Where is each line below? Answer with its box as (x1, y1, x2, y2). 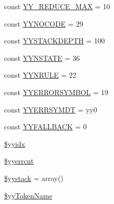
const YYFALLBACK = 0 (4, 121, 87, 132)
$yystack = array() (4, 172, 64, 183)
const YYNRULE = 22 (4, 70, 77, 80)
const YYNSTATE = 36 (4, 52, 80, 63)
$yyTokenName (4, 190, 53, 200)
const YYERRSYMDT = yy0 (4, 104, 97, 115)
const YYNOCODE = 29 (4, 18, 83, 29)
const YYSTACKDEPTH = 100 (4, 35, 105, 46)
